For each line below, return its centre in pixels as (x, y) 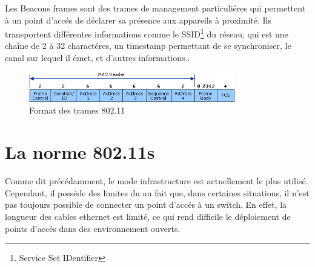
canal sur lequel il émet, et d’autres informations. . (98, 58)
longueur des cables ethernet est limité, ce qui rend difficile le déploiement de (148, 216)
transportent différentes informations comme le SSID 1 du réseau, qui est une (147, 33)
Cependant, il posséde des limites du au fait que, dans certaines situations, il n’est (157, 192)
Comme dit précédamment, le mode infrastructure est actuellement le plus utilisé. (157, 181)
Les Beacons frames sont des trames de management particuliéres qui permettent (155, 8)
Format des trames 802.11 (77, 110)
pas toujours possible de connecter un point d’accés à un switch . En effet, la (146, 204)
